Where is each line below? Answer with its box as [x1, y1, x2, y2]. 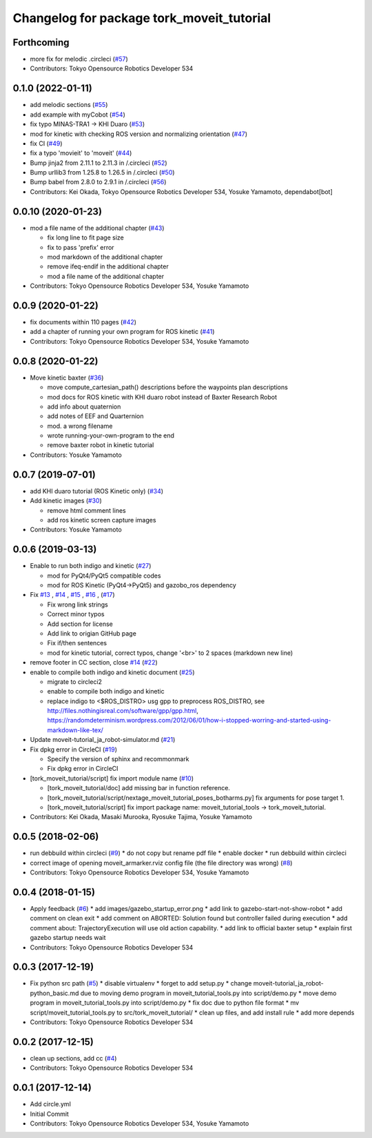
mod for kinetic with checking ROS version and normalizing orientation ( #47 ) [30, 130, 248, 138]
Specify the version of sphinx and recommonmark [47, 755, 189, 763]
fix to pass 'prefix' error [47, 243, 114, 251]
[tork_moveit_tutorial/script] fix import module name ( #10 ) [30, 774, 194, 783]
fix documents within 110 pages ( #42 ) [30, 318, 137, 326]
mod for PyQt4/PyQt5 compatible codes [47, 571, 161, 580]
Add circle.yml [30, 1100, 72, 1108]
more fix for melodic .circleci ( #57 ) [30, 55, 129, 63]
